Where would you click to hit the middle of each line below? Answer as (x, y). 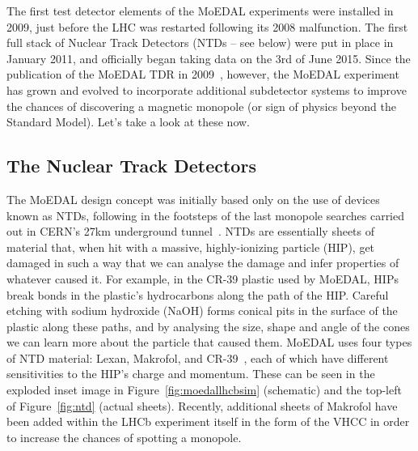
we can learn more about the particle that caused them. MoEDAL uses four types (209, 342)
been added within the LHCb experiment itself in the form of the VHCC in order (208, 421)
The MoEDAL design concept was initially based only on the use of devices (193, 199)
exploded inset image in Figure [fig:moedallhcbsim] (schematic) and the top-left (204, 390)
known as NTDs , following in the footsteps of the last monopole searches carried (206, 215)
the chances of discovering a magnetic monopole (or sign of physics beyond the (201, 106)
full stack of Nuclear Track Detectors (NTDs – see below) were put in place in (200, 43)
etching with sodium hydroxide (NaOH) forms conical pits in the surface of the (202, 311)
